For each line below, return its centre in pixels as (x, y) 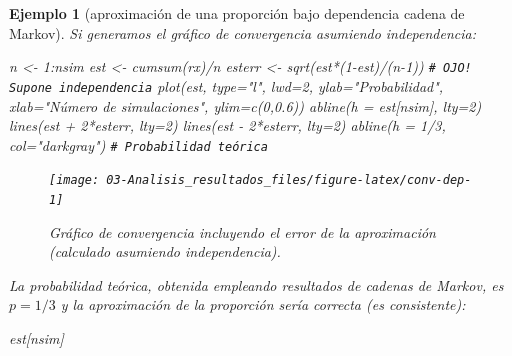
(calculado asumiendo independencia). (165, 251)
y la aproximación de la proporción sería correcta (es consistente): (263, 304)
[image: (74, 180)
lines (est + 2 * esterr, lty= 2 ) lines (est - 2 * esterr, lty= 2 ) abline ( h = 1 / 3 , (227, 125)
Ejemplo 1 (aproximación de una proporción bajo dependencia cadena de (237, 13)
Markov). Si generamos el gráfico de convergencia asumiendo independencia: (242, 32)
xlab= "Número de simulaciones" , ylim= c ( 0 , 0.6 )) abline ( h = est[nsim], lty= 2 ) (245, 105)
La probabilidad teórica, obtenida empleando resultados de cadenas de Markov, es (256, 284)
